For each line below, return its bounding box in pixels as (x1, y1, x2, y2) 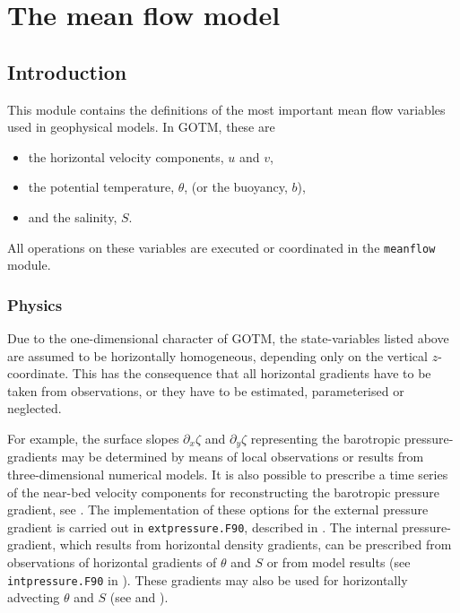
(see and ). (109, 588, 169, 607)
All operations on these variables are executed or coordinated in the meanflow (7, 237, 436, 256)
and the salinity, (28, 207, 117, 226)
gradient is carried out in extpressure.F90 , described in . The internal (7, 517, 398, 536)
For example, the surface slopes (7, 428, 179, 447)
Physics (7, 293, 63, 315)
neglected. (7, 399, 62, 418)
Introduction (7, 57, 127, 85)
